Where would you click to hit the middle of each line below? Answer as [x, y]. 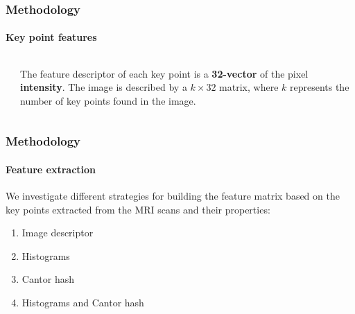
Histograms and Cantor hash [83, 303]
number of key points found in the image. [108, 100]
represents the [319, 87]
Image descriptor [58, 233]
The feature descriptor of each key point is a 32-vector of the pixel [164, 73]
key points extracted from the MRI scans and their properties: [138, 209]
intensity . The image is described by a [104, 87]
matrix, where [249, 87]
